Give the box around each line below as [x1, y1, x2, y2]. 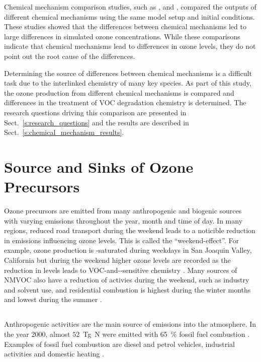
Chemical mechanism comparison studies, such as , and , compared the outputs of [4, 2, 256, 12]
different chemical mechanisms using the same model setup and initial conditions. [4, 11, 255, 22]
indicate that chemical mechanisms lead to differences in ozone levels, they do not [4, 41, 256, 51]
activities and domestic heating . [4, 348, 104, 359]
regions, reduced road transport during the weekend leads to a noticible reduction [4, 225, 255, 236]
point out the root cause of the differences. [4, 50, 135, 61]
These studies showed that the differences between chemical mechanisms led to [4, 21, 246, 32]
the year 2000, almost [4, 328, 70, 339]
